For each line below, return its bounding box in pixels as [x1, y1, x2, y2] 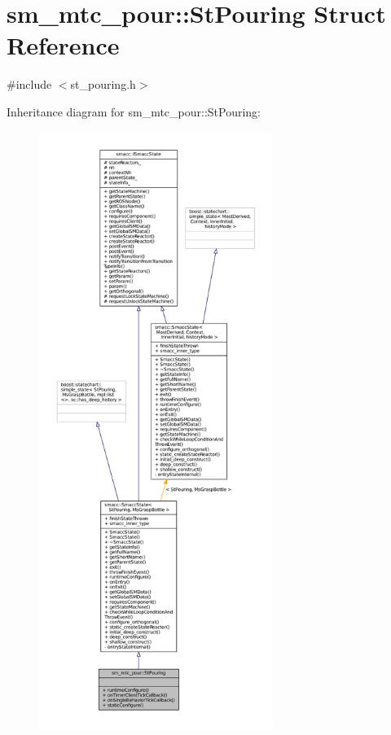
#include [7, 76, 52, 93]
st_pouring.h [70, 76, 136, 93]
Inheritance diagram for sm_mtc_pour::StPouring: [7, 103, 261, 120]
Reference [7, 28, 120, 62]
